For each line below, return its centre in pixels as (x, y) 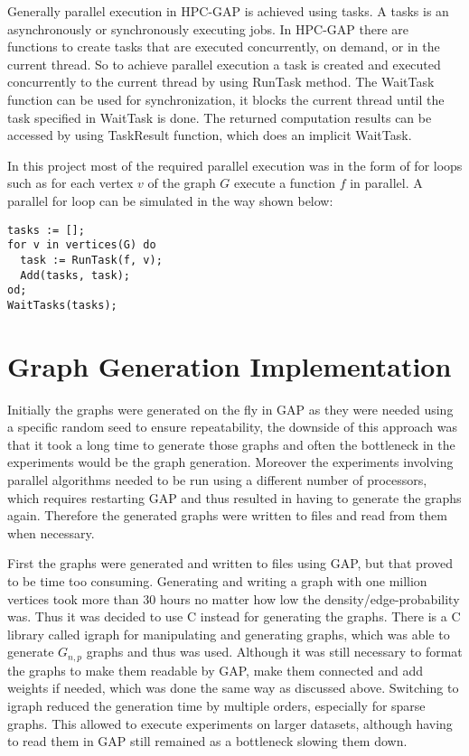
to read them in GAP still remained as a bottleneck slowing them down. (207, 741)
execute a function (285, 183)
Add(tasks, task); (75, 275)
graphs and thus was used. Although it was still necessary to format (274, 652)
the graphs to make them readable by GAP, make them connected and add (216, 670)
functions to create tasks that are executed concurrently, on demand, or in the (224, 47)
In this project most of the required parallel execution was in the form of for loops (235, 165)
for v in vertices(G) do (82, 245)
